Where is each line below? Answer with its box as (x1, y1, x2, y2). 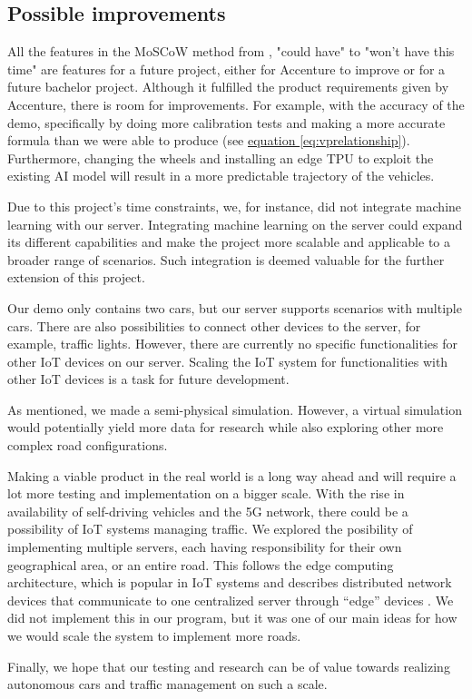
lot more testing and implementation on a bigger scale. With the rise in (7, 484, 405, 503)
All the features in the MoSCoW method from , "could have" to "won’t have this (7, 42, 455, 61)
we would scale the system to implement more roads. (7, 626, 301, 645)
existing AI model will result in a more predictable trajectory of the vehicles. (7, 166, 435, 185)
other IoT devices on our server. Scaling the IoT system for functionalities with (7, 351, 448, 370)
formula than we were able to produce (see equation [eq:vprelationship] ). (7, 131, 410, 150)
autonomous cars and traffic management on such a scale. (7, 674, 328, 694)
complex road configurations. (7, 436, 168, 455)
